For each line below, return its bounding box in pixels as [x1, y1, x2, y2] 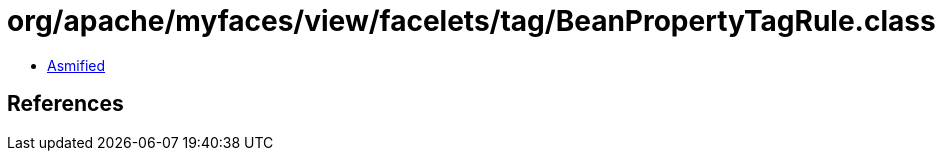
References [7, 91, 124, 117]
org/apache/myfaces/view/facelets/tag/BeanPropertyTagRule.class [7, 4, 936, 38]
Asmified [47, 56, 106, 74]
